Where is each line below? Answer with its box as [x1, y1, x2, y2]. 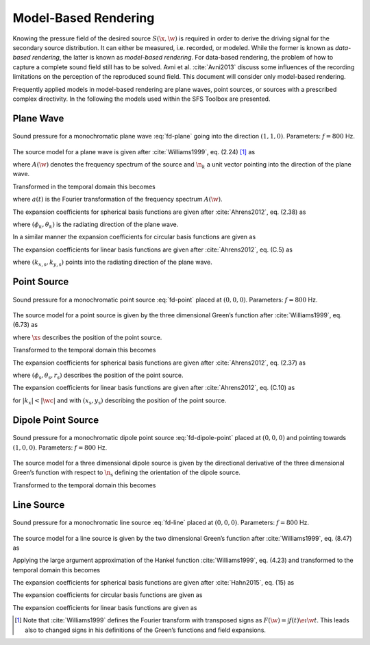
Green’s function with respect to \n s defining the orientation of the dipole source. [12, 468, 241, 478]
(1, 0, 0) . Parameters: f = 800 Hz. [12, 443, 108, 452]
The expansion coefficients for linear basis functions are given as [12, 603, 197, 611]
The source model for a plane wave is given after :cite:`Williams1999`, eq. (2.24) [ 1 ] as [12, 147, 256, 156]
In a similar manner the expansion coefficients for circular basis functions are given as [12, 233, 256, 241]
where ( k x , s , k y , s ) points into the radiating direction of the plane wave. [12, 258, 212, 267]
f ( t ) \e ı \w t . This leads [288, 616, 349, 624]
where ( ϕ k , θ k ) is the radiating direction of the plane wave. [12, 220, 179, 230]
